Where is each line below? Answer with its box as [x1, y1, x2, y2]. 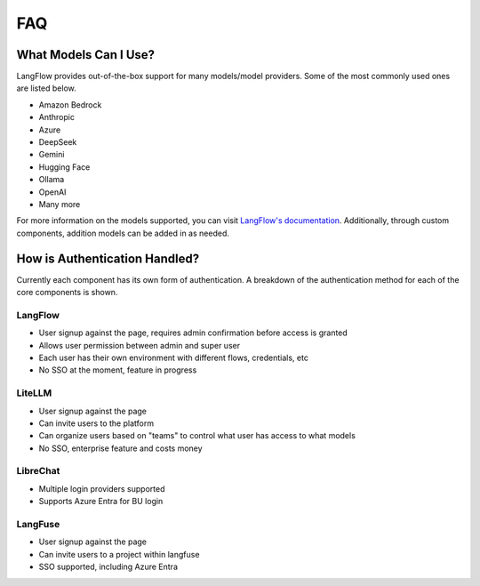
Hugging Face [38, 161, 91, 173]
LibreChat [16, 465, 60, 478]
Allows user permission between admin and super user [38, 340, 240, 350]
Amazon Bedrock [38, 99, 102, 110]
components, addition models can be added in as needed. [16, 228, 230, 238]
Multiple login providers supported [38, 483, 165, 494]
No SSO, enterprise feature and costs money [38, 443, 204, 454]
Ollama [38, 174, 65, 185]
